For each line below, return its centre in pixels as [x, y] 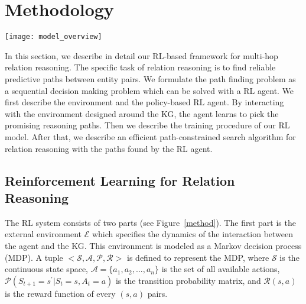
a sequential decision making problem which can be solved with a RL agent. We [149, 90]
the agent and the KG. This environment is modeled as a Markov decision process [153, 245]
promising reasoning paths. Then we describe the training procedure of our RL [147, 125]
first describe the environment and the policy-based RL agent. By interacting [144, 102]
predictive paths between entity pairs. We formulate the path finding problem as [150, 78]
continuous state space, [46, 269]
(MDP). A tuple [34, 257]
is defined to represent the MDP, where [198, 257]
